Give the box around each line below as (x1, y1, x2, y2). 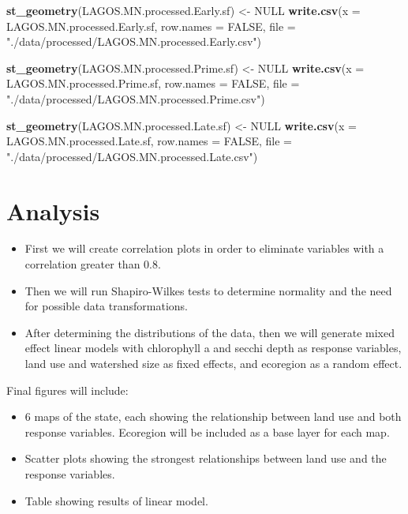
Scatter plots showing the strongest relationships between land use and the (24, 450, 387, 467)
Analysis (6, 194, 100, 227)
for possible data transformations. (24, 298, 188, 314)
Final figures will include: (6, 381, 129, 398)
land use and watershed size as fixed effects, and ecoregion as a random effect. (24, 355, 402, 372)
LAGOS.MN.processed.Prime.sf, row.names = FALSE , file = (6, 75, 300, 92)
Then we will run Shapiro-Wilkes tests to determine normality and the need (24, 282, 392, 298)
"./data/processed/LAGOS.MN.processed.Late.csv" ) (6, 148, 258, 164)
